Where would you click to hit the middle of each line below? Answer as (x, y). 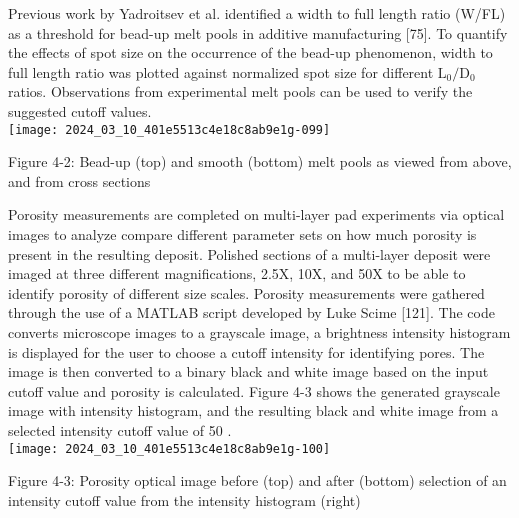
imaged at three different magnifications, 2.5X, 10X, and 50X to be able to (237, 273)
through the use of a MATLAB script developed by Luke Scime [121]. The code (251, 312)
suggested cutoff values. (80, 110)
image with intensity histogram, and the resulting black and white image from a (253, 410)
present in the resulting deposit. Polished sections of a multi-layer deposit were (249, 253)
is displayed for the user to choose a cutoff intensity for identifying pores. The (246, 351)
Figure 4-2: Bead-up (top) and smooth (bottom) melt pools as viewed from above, (260, 161)
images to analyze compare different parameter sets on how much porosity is (242, 234)
